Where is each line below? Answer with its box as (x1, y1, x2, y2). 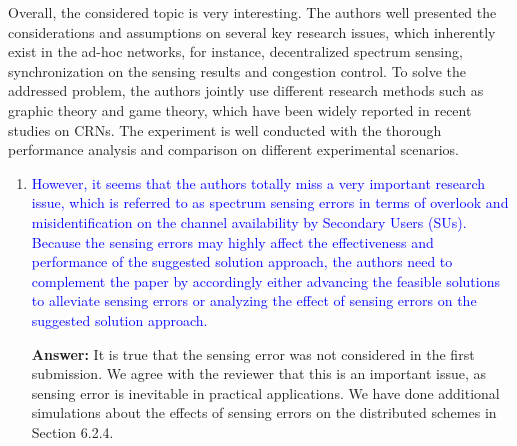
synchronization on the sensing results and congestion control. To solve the (8, 60, 466, 81)
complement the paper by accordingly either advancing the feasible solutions (31, 270, 500, 291)
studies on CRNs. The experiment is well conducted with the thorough (8, 119, 442, 140)
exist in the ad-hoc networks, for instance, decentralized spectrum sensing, (8, 41, 463, 62)
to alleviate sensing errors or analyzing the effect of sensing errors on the (31, 290, 477, 311)
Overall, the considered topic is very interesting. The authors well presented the (8, 2, 497, 22)
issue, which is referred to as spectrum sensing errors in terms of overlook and (31, 192, 509, 213)
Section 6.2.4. (31, 421, 114, 442)
